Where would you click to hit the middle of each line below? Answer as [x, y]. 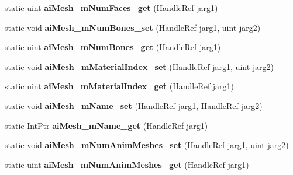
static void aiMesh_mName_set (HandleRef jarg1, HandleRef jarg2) [134, 105]
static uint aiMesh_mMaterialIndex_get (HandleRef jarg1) [120, 86]
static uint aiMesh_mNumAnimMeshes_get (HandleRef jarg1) [127, 164]
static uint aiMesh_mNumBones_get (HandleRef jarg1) [113, 47]
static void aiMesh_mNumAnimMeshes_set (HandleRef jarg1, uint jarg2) [147, 145]
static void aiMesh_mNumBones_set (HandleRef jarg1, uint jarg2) [133, 27]
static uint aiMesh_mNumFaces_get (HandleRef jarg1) [111, 8]
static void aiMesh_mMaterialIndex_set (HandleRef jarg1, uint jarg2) [139, 66]
